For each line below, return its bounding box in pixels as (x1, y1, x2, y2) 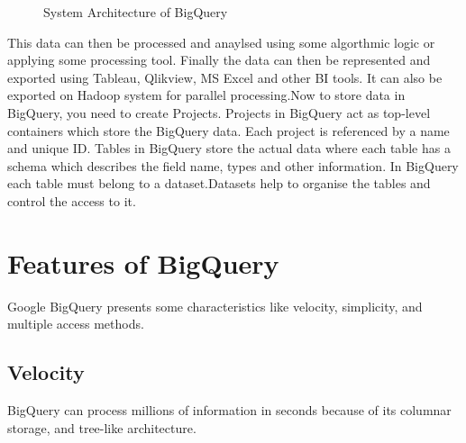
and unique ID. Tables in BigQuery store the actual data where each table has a (7, 139, 451, 158)
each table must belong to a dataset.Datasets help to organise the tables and (7, 174, 431, 193)
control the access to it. (7, 191, 136, 210)
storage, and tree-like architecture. (7, 418, 196, 437)
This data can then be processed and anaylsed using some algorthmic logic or (7, 32, 435, 51)
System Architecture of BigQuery (43, 3, 228, 21)
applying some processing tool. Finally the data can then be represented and (7, 50, 431, 69)
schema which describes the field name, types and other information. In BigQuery (7, 156, 459, 175)
